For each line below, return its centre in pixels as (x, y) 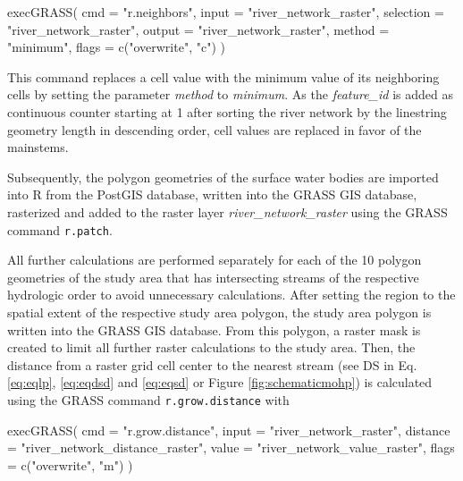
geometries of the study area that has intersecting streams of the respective (213, 277)
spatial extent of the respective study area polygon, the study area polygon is (219, 312)
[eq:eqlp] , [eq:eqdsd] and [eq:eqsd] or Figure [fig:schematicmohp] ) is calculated (220, 382)
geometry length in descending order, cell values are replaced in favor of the (215, 129)
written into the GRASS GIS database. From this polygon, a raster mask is (214, 329)
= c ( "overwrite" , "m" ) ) (70, 464)
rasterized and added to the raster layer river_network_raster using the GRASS (227, 211)
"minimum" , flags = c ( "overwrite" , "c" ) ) (116, 47)
